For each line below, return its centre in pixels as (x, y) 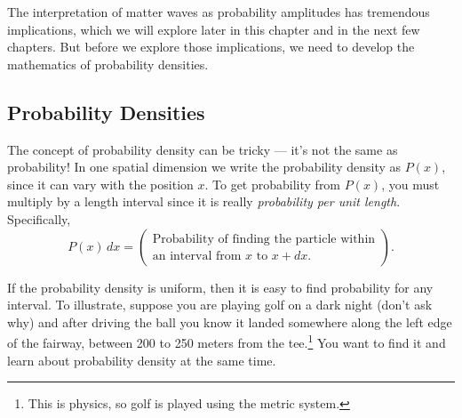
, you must (410, 184)
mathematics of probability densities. (108, 64)
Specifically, (39, 218)
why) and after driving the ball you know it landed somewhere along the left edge (230, 322)
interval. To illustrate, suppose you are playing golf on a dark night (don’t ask (220, 305)
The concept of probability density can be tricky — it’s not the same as (203, 149)
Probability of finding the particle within (264, 240)
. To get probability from (273, 184)
